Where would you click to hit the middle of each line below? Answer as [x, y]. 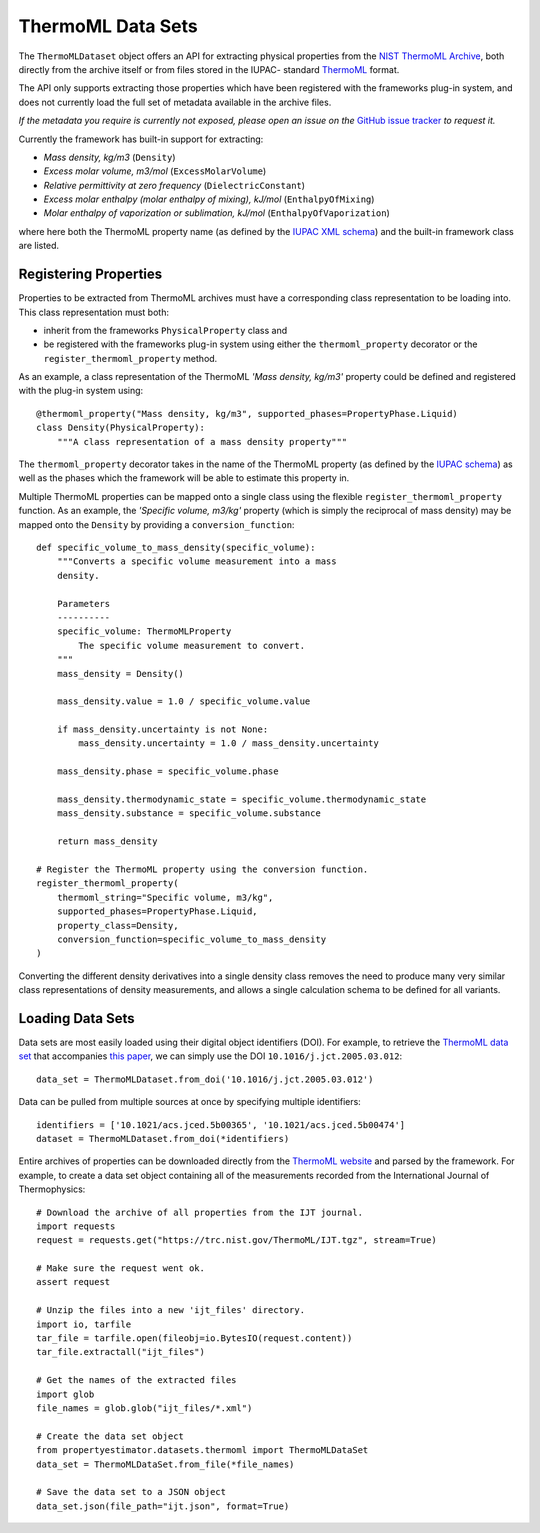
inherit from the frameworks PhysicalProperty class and [165, 330]
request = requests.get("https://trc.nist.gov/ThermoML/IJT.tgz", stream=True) [236, 1240]
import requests [76, 1226]
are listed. [39, 246]
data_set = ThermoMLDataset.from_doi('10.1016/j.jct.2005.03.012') [205, 1079]
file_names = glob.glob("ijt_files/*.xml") [144, 1408]
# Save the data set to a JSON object [131, 1492]
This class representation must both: [94, 312]
